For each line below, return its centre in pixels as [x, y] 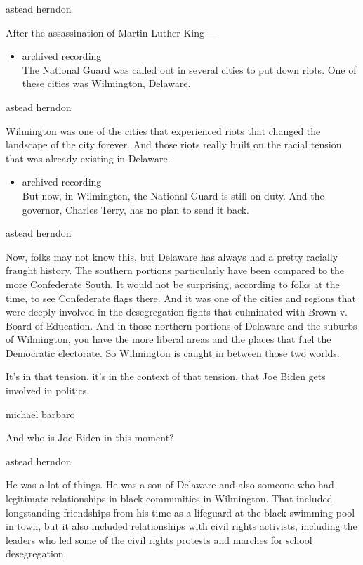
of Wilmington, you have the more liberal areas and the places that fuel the [169, 339]
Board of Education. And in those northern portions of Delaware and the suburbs [181, 325]
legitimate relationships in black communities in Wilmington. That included [169, 499]
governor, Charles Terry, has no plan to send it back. [136, 209]
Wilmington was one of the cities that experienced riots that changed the [163, 130]
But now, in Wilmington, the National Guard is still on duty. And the [173, 195]
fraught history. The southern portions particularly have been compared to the [175, 270]
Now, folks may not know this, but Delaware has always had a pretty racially [172, 256]
